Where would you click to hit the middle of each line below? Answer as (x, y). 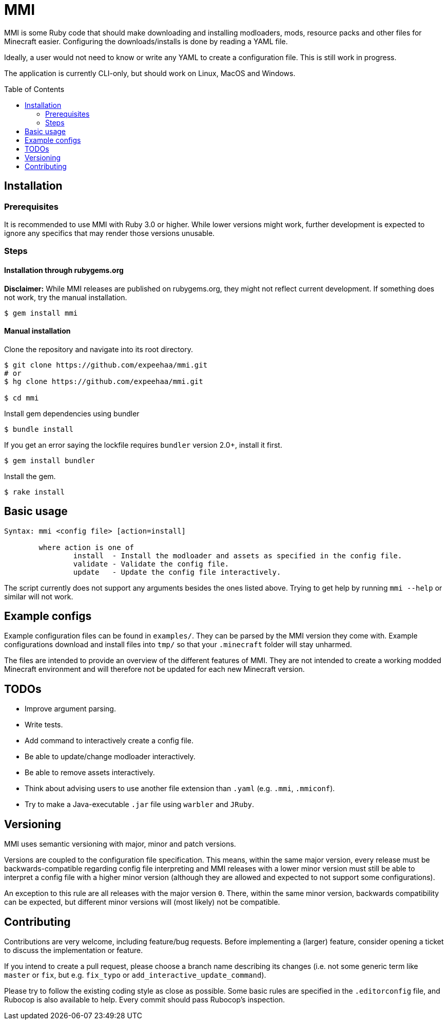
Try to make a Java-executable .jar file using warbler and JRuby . (140, 804)
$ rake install (35, 492)
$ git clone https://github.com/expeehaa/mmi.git (106, 365)
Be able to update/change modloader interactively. (110, 757)
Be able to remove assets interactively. (90, 773)
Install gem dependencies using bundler (72, 413)
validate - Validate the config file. (151, 564)
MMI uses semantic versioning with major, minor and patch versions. (120, 844)
